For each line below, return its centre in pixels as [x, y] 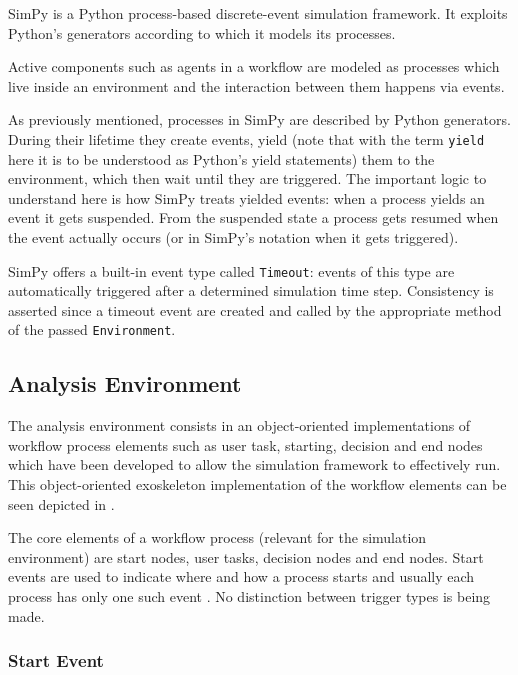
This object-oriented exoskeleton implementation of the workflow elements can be [257, 484]
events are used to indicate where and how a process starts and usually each [241, 576]
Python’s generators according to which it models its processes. [202, 32]
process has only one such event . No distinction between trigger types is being [249, 596]
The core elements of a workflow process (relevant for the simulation [217, 537]
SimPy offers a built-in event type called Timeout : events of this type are [231, 270]
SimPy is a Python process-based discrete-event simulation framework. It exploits [258, 13]
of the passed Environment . [92, 329]
